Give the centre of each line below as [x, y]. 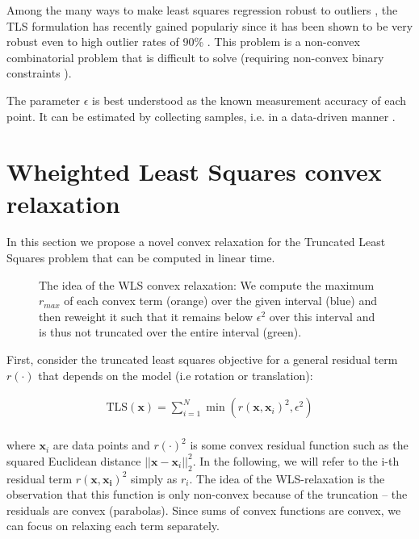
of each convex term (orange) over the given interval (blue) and [221, 301]
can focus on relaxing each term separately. [113, 526]
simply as [154, 478]
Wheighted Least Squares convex [194, 171]
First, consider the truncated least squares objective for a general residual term [202, 359]
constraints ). [39, 73]
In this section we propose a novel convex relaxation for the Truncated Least [196, 242]
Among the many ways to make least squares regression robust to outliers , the [202, 10]
